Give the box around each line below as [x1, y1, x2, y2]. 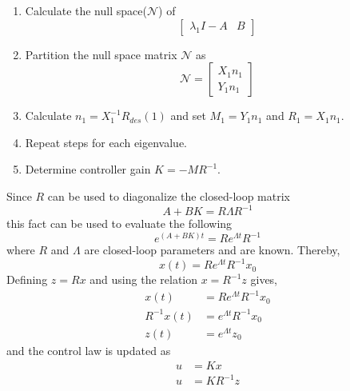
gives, [250, 271, 278, 288]
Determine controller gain [25, 161, 151, 178]
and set [170, 107, 206, 124]
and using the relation [89, 271, 198, 288]
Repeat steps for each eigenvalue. [25, 134, 187, 150]
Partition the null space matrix [25, 46, 177, 62]
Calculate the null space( [25, 2, 147, 18]
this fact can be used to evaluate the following [6, 215, 233, 232]
